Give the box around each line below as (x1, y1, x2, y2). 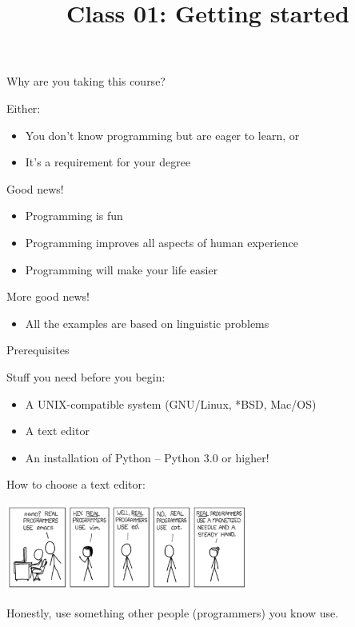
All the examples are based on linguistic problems (25, 314, 269, 331)
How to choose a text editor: (6, 476, 146, 493)
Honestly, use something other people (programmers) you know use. (6, 604, 339, 621)
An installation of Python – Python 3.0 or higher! (25, 449, 269, 465)
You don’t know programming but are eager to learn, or (25, 126, 300, 143)
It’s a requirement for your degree (25, 154, 191, 170)
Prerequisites (6, 341, 70, 358)
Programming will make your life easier (25, 261, 218, 278)
